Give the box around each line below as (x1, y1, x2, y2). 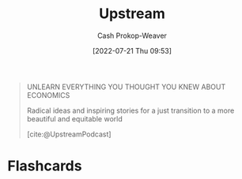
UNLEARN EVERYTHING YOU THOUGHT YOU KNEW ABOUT (26, 82, 226, 91)
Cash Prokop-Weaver (96, 31, 168, 40)
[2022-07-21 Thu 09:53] (93, 46, 172, 55)
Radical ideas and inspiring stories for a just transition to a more (26, 106, 235, 115)
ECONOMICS (26, 90, 70, 99)
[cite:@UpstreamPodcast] (26, 129, 112, 139)
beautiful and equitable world (26, 114, 123, 123)
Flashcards (7, 157, 82, 175)
